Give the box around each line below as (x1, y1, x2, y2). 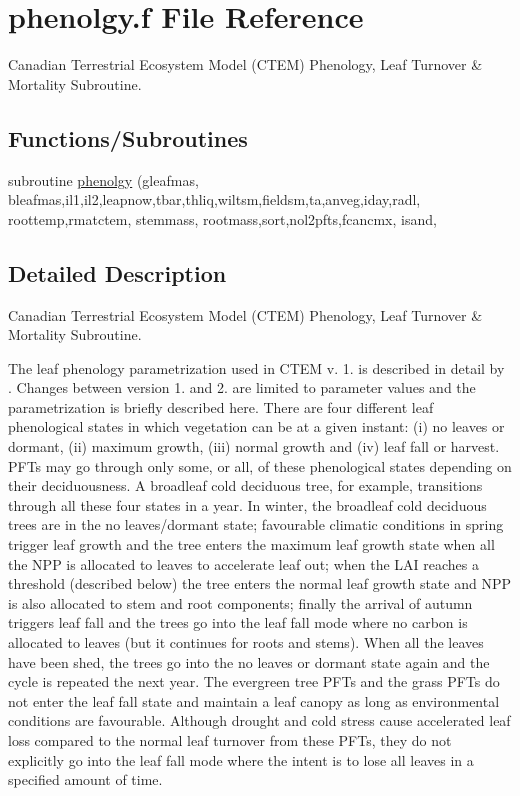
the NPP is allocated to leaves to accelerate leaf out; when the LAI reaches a (8, 553, 479, 574)
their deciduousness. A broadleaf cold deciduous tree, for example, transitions (8, 475, 483, 496)
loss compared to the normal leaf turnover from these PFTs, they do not (8, 729, 452, 750)
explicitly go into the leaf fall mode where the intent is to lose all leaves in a (8, 749, 474, 770)
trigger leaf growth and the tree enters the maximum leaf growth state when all (8, 534, 495, 555)
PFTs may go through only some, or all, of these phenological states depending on (8, 455, 512, 476)
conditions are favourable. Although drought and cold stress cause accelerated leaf (8, 710, 511, 731)
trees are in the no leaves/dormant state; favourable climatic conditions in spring (8, 514, 504, 535)
